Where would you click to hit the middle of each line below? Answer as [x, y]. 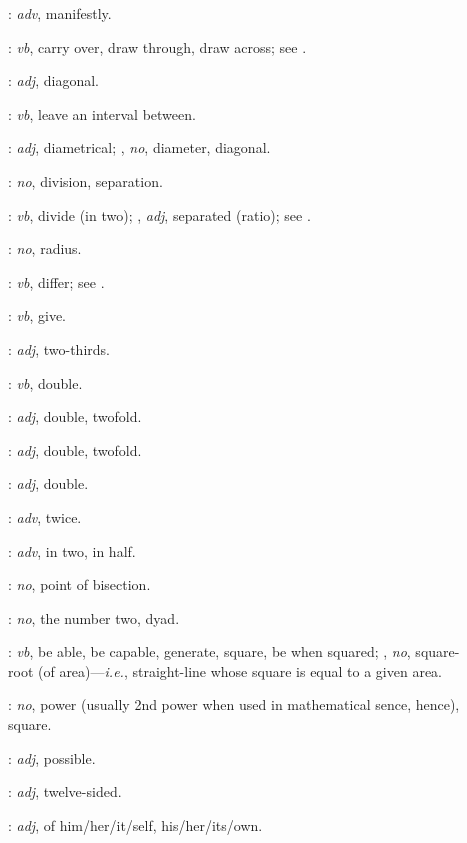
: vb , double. [45, 382]
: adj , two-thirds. [59, 348]
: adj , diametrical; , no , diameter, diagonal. [139, 147]
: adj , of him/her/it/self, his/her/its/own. [135, 824]
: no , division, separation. [85, 180]
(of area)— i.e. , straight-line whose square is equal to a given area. [239, 670]
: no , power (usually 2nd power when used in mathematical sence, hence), [234, 704]
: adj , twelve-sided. [65, 791]
